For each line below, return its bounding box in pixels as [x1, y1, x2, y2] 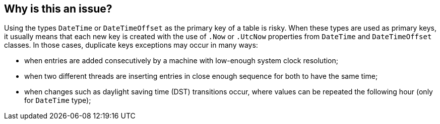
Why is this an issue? [4, 3, 112, 15]
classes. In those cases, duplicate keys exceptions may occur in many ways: [4, 41, 258, 50]
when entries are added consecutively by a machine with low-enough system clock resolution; [24, 56, 338, 65]
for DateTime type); [24, 96, 91, 105]
